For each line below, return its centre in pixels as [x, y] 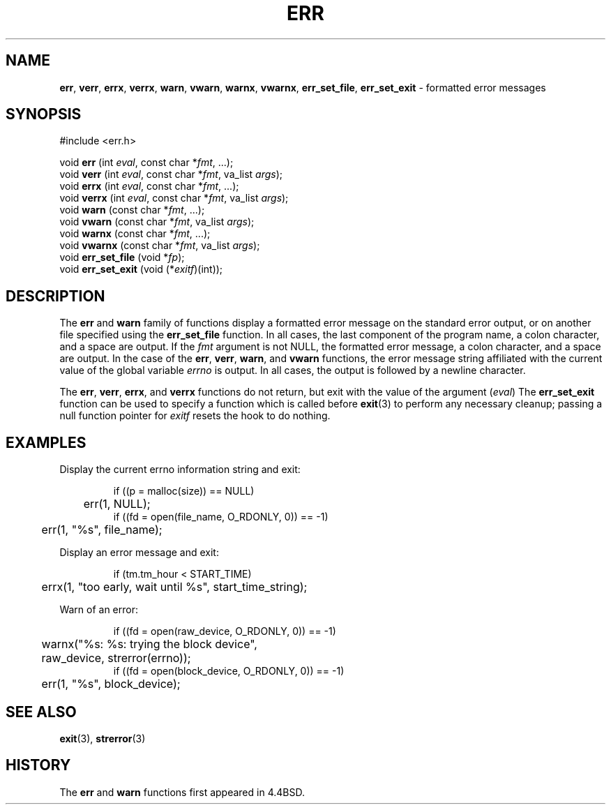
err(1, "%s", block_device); [111, 684]
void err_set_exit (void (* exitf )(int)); [141, 269]
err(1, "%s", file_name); [102, 530]
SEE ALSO [41, 712]
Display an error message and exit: [139, 553]
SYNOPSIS [44, 114]
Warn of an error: [99, 610]
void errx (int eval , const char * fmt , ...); [149, 186]
